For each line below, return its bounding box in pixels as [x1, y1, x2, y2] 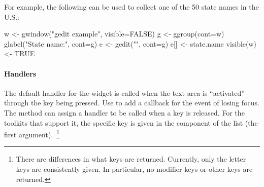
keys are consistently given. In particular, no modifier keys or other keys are [16, 163, 253, 174]
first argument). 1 [4, 128, 60, 139]
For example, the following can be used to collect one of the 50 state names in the [4, 2, 259, 12]
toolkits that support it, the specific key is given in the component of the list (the [4, 117, 258, 128]
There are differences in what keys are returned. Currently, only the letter [16, 154, 246, 164]
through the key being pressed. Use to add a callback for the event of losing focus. [4, 97, 259, 108]
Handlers [4, 68, 37, 79]
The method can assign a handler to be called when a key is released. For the [4, 107, 245, 118]
